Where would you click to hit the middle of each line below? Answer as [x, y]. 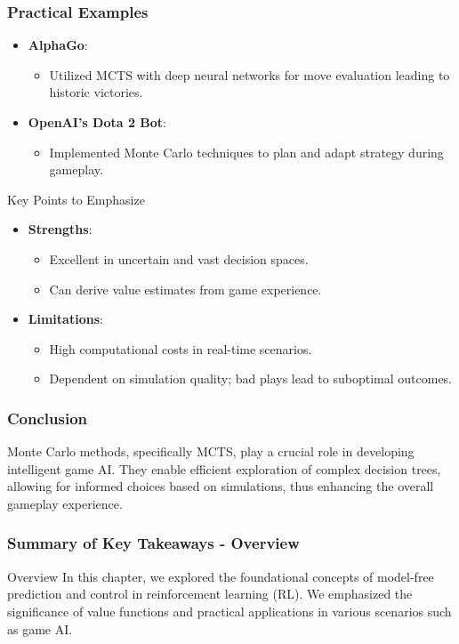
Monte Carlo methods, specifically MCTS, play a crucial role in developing [211, 451]
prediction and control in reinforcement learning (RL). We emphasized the [210, 594]
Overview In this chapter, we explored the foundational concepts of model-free [221, 576]
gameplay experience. [65, 503]
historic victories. [96, 92]
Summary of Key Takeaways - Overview [153, 543]
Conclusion [47, 418]
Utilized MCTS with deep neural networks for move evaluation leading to [250, 74]
